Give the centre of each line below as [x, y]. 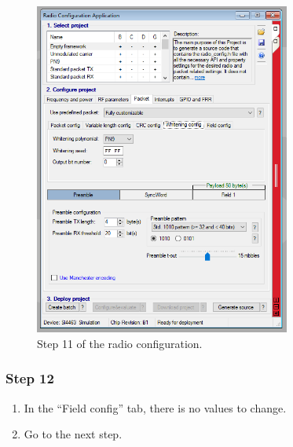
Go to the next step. [73, 434]
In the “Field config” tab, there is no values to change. [155, 407]
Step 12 [30, 378]
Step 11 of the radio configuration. [120, 343]
